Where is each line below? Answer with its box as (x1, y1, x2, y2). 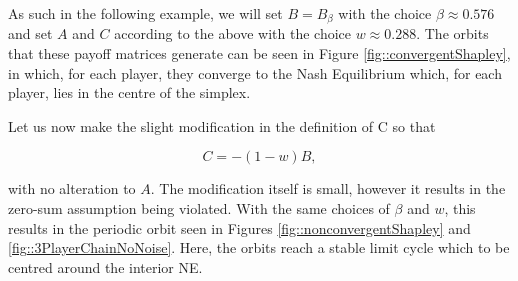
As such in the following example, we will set (8, 3, 283, 23)
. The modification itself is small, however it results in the (150, 178, 506, 199)
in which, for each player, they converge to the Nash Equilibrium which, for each (8, 62, 502, 83)
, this (444, 198, 476, 219)
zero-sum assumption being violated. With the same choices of (8, 198, 390, 219)
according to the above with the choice (114, 23, 352, 44)
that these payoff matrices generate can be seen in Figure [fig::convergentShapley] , (8, 43, 511, 64)
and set (8, 23, 53, 44)
